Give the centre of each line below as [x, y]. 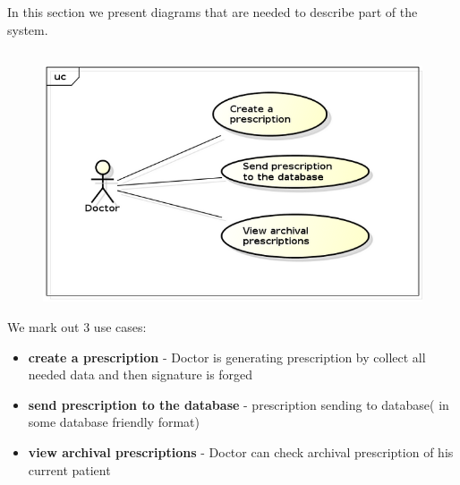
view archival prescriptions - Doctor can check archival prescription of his [241, 451]
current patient [69, 469]
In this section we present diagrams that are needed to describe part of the [213, 12]
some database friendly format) [114, 422]
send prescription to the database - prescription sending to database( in [239, 404]
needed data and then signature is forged [141, 374]
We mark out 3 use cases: [77, 326]
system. [28, 29]
